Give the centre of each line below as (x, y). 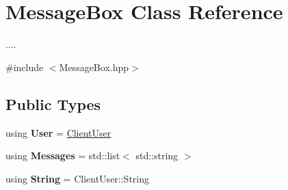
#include (25, 67)
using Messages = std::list (63, 155)
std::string (157, 155)
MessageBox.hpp (94, 67)
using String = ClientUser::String (78, 178)
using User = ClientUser (58, 132)
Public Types (53, 104)
